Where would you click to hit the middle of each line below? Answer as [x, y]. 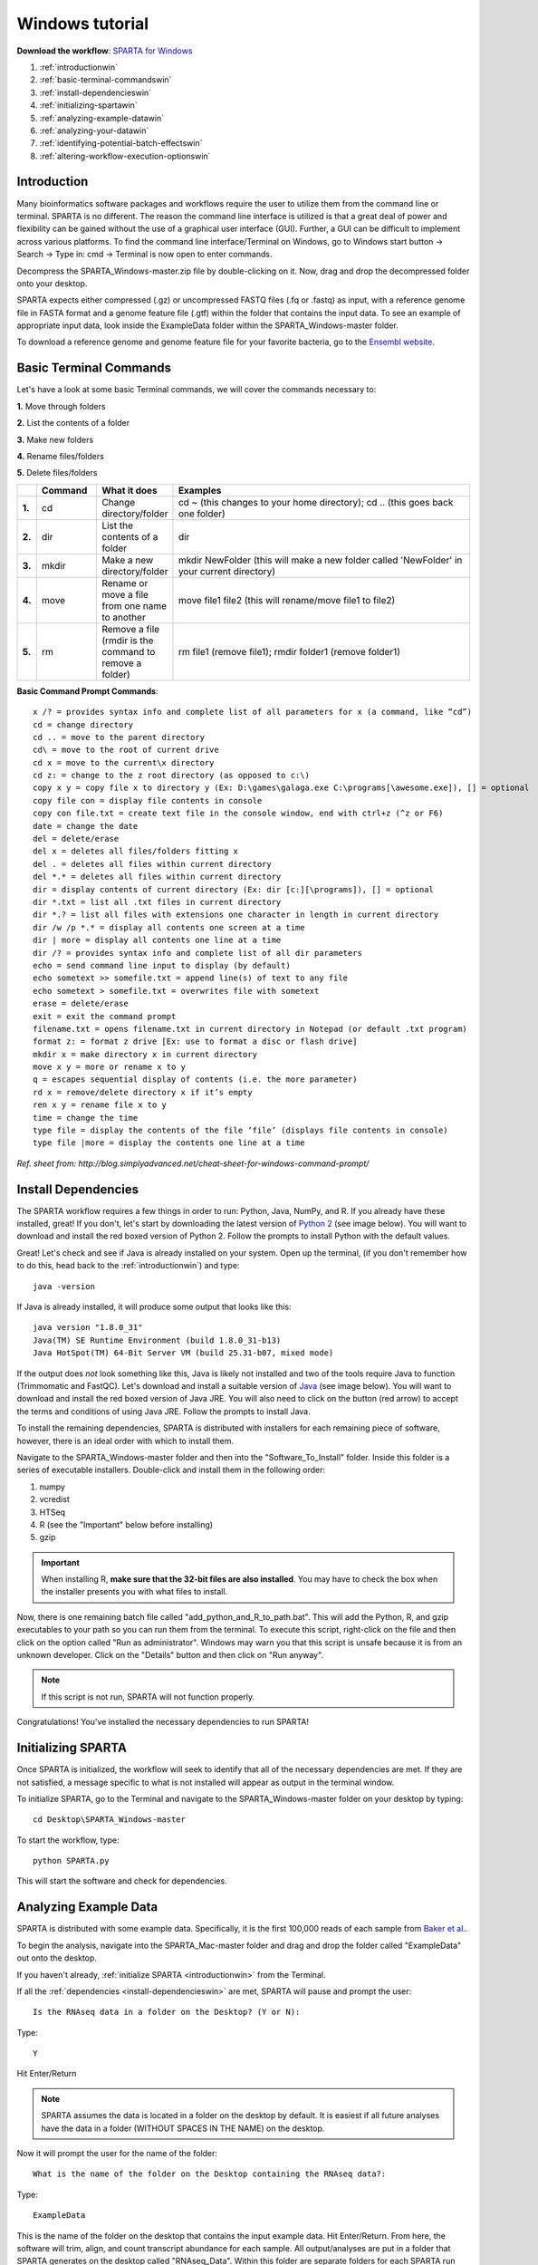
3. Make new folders [55, 439]
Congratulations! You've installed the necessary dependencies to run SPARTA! [163, 1722]
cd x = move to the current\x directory [124, 762]
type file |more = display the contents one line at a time [169, 1143]
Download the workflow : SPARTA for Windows [105, 51]
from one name [134, 605]
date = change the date [86, 826]
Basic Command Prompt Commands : [87, 691]
